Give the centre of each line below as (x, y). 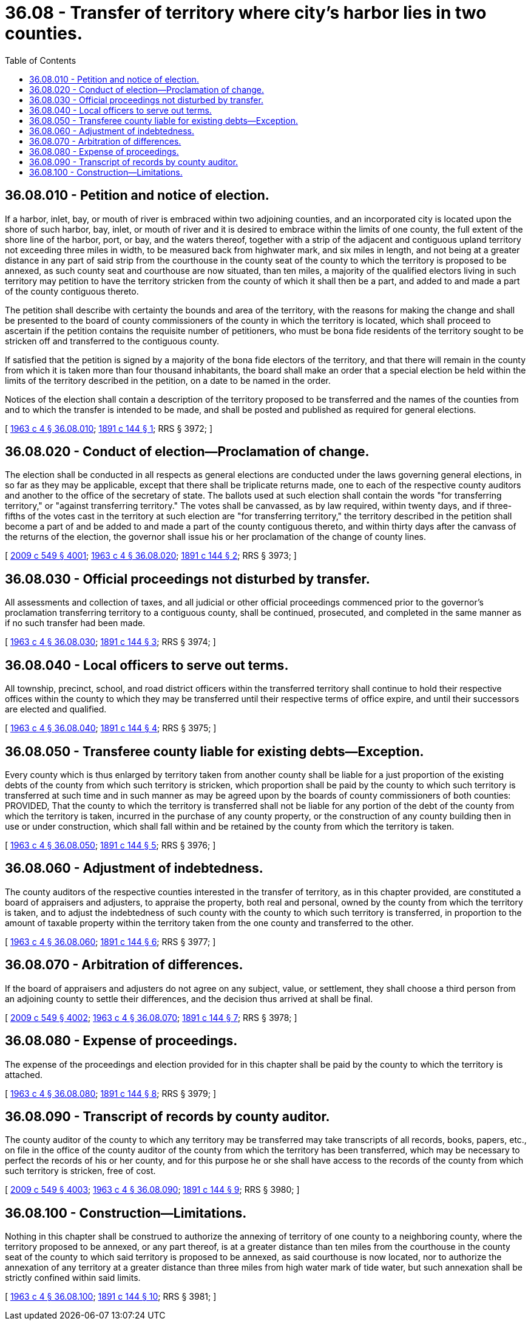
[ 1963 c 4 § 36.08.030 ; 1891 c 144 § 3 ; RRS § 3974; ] (110, 642)
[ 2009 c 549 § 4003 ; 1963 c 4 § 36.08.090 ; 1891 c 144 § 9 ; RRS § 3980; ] (152, 1190)
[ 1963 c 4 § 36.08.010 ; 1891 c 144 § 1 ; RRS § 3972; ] (109, 428)
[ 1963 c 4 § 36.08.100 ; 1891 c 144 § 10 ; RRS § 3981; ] (111, 1297)
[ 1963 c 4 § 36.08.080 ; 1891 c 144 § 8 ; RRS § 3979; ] (111, 1093)
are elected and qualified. (56, 709)
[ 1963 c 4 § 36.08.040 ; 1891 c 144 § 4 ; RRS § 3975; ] (111, 728)
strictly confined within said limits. (73, 1278)
